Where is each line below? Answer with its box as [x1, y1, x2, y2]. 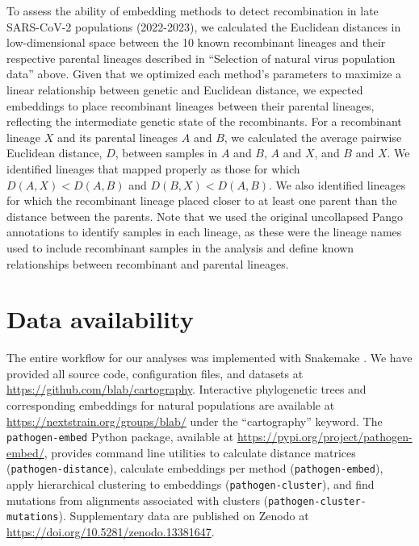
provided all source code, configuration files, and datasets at [6, 365, 304, 381]
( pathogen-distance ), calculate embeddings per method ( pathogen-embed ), [6, 460, 383, 477]
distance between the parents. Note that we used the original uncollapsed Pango [6, 207, 403, 224]
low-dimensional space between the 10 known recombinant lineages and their [6, 34, 386, 51]
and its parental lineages [57, 128, 178, 145]
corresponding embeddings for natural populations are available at [6, 397, 335, 413]
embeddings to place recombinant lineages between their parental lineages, [6, 97, 375, 114]
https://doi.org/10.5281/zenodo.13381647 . [6, 523, 215, 540]
